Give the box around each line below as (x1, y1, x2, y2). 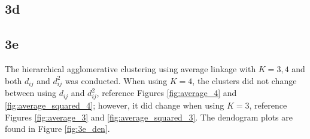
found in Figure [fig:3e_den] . (5, 122, 110, 135)
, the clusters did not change (192, 74, 297, 87)
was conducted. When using (65, 74, 168, 87)
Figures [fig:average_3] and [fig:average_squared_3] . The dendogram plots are (5, 110, 293, 123)
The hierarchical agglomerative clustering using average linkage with (5, 62, 256, 75)
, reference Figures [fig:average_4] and (96, 87, 237, 99)
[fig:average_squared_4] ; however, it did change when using (5, 99, 224, 112)
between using (5, 87, 57, 99)
